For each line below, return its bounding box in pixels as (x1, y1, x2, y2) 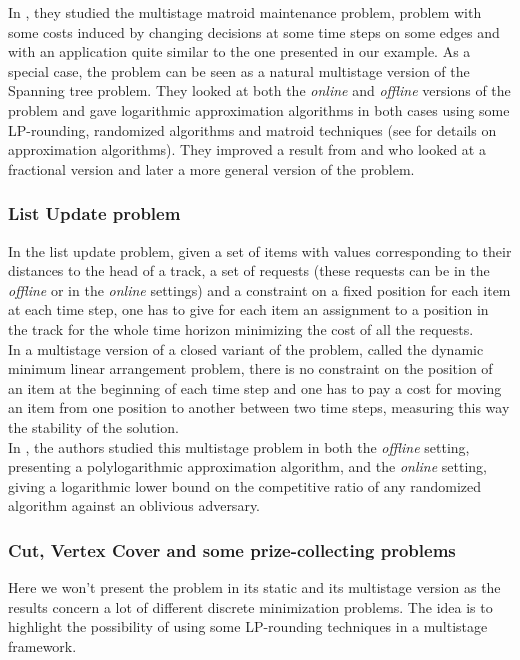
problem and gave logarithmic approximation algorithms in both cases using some (8, 99, 510, 120)
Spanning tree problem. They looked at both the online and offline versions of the (8, 80, 511, 101)
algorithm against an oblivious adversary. (8, 495, 260, 516)
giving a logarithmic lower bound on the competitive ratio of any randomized (8, 475, 482, 496)
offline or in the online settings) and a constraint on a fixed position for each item (8, 279, 511, 300)
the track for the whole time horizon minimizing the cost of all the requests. (8, 318, 474, 339)
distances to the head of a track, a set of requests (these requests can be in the (8, 260, 490, 281)
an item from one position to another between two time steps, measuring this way (8, 397, 510, 418)
